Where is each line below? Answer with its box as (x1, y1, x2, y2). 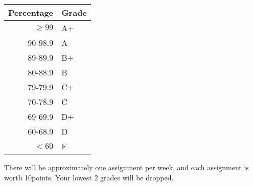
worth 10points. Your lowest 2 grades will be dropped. (4, 172, 174, 182)
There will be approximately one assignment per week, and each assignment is (4, 162, 249, 172)
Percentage (8, 7, 54, 18)
